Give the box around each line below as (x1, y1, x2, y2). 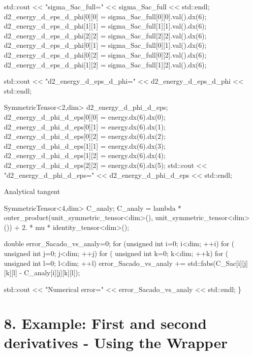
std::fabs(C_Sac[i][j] (188, 258, 248, 268)
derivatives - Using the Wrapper (4, 332, 228, 352)
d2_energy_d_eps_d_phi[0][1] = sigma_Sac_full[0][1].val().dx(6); (4, 40, 207, 50)
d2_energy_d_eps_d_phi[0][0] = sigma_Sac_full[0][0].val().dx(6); (4, 11, 207, 21)
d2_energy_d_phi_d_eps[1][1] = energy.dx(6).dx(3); (4, 140, 166, 151)
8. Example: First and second (4, 313, 207, 333)
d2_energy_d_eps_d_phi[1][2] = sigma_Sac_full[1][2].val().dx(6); (4, 59, 207, 69)
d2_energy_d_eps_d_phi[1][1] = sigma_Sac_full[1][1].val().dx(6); (4, 21, 207, 31)
